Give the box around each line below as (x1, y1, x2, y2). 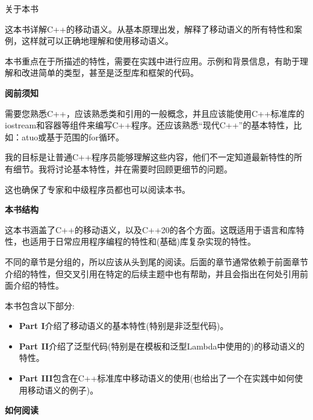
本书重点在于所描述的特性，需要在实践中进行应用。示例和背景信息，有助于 (5, 54, 300, 67)
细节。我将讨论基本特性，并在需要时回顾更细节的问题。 (13, 162, 232, 175)
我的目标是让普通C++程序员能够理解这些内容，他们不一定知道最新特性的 (5, 151, 294, 163)
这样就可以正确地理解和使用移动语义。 (21, 34, 173, 47)
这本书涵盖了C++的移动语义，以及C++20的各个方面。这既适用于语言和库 (5, 223, 296, 236)
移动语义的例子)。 (27, 383, 99, 396)
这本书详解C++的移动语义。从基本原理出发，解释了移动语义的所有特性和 (5, 22, 294, 35)
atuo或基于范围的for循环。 (21, 130, 125, 143)
